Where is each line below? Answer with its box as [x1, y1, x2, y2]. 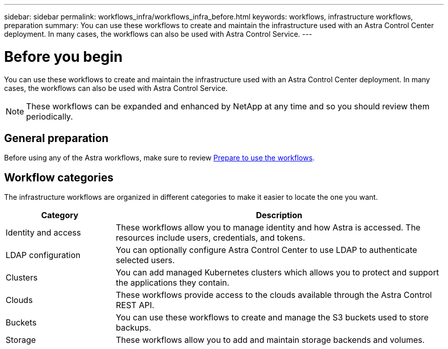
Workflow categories [4, 171, 114, 184]
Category [41, 210, 79, 221]
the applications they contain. [116, 277, 230, 288]
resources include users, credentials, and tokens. [116, 232, 305, 243]
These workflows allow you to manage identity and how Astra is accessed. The [116, 222, 421, 233]
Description [256, 210, 302, 221]
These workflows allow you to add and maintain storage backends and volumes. [116, 335, 425, 345]
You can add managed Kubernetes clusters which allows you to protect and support [116, 267, 439, 278]
